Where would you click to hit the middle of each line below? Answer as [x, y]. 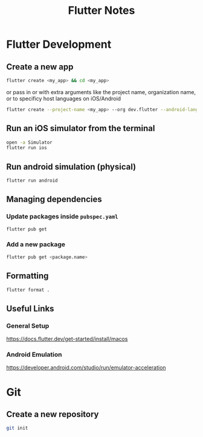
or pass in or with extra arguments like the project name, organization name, [101, 92]
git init [17, 428]
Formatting [27, 276]
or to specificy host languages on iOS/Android [64, 98]
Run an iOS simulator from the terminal [81, 128]
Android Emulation [34, 355]
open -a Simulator [29, 142]
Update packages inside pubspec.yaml [62, 217]
